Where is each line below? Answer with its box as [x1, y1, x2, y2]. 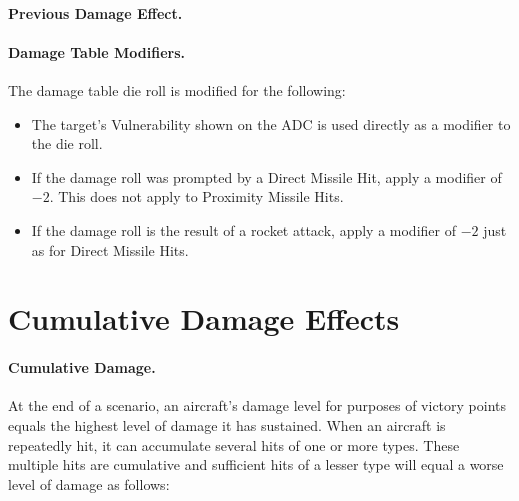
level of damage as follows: [8, 473, 170, 494]
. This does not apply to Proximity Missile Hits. [49, 186, 344, 207]
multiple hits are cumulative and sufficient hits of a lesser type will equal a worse [8, 454, 504, 475]
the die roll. [31, 133, 103, 154]
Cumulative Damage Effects [8, 298, 400, 339]
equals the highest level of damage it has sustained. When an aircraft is [8, 414, 446, 435]
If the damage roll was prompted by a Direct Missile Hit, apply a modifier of [31, 166, 502, 187]
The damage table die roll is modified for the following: [8, 79, 346, 100]
